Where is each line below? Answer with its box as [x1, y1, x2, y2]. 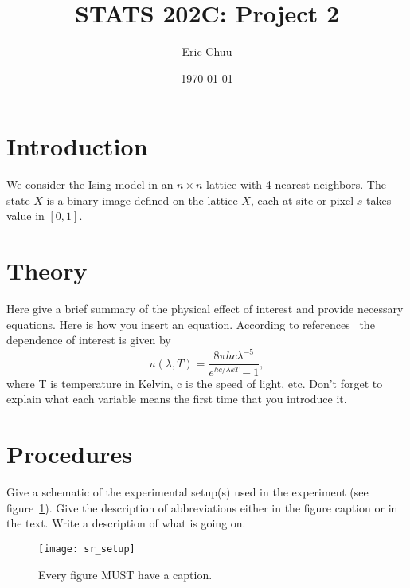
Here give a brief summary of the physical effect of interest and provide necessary [6, 300, 404, 317]
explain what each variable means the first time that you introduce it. [6, 390, 347, 407]
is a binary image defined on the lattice [46, 191, 238, 208]
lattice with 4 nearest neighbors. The [206, 176, 386, 193]
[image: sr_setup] [38, 543, 135, 555]
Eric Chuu [182, 43, 232, 60]
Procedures [6, 437, 132, 470]
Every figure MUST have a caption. [38, 566, 213, 582]
